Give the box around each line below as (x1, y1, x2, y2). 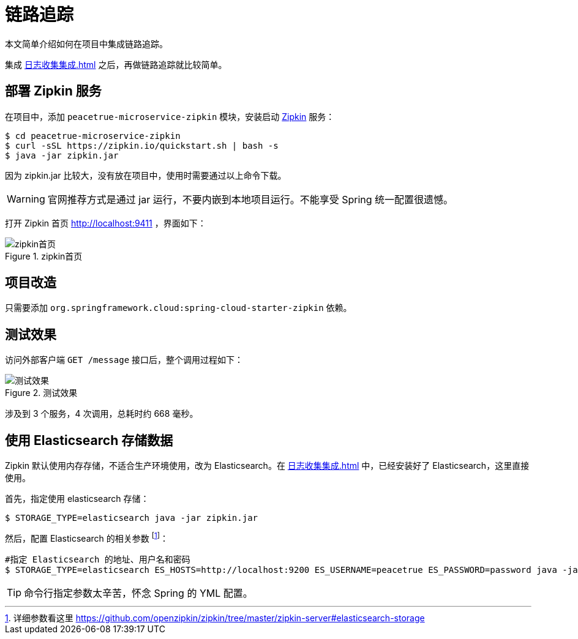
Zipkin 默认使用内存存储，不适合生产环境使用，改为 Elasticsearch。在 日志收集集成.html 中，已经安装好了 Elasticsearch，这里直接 (5, 460, 530, 471)
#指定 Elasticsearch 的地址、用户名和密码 (5, 554, 190, 564)
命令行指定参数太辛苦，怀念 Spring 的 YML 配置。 (24, 586, 253, 599)
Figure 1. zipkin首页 (5, 250, 83, 261)
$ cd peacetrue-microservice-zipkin (5, 130, 181, 141)
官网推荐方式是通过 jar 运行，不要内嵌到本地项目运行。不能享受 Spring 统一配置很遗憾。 (47, 193, 454, 206)
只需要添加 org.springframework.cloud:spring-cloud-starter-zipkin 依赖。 (5, 302, 352, 313)
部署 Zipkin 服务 (5, 83, 102, 99)
